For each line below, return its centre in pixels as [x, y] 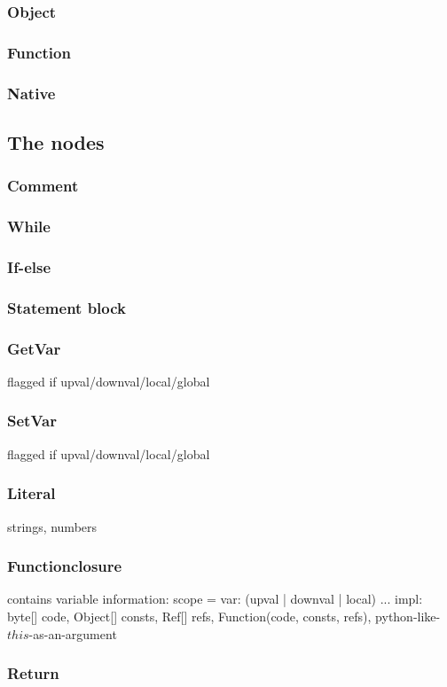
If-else [29, 266]
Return [33, 673]
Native [31, 93]
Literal [31, 493]
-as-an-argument [73, 633]
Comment [43, 186]
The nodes [56, 141]
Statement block [67, 307]
